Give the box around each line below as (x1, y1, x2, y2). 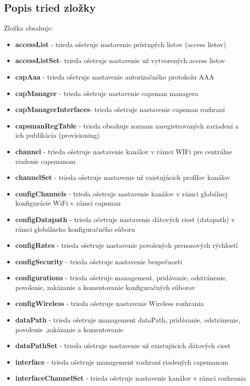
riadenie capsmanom (15, 156, 76, 166)
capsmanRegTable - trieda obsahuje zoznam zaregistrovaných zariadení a (15, 120, 239, 130)
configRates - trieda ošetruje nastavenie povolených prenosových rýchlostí (15, 240, 238, 250)
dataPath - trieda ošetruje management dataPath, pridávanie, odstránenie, (15, 315, 240, 325)
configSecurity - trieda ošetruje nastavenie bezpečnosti (15, 256, 182, 266)
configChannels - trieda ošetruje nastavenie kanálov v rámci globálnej (15, 188, 228, 198)
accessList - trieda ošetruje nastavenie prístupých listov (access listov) (15, 39, 226, 49)
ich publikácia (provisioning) (15, 130, 100, 140)
